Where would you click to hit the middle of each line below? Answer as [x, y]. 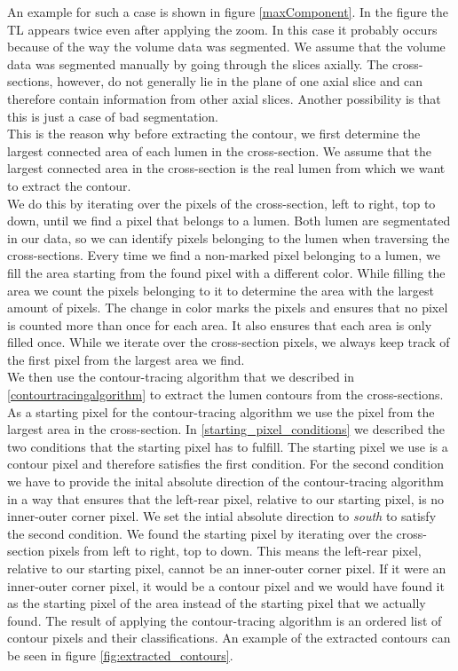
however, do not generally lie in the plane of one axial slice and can [240, 81]
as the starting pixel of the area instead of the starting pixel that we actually [217, 603]
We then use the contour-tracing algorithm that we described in [181, 377]
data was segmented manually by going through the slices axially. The [198, 63]
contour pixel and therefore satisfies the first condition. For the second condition [225, 464]
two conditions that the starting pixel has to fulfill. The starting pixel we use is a [228, 446]
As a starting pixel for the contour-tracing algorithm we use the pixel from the [221, 411]
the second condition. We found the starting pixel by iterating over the [200, 533]
